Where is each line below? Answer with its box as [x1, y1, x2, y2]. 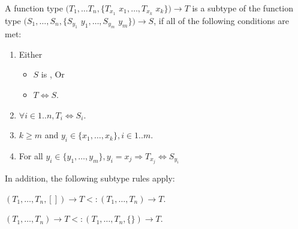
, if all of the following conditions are [153, 14, 289, 26]
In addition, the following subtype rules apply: [5, 172, 175, 185]
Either [19, 47, 43, 60]
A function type [5, 2, 63, 14]
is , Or [41, 68, 65, 81]
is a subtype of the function [192, 2, 294, 14]
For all [19, 150, 43, 162]
